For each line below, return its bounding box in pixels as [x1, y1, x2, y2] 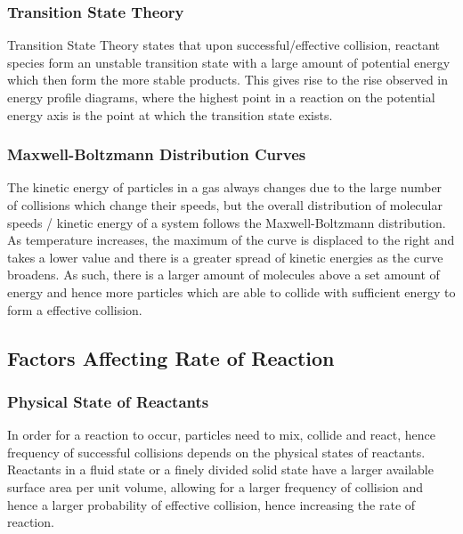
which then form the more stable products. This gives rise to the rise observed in [7, 70, 449, 89]
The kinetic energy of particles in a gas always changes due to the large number [7, 178, 443, 197]
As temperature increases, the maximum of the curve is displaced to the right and [7, 231, 455, 249]
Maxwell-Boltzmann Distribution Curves [7, 143, 306, 166]
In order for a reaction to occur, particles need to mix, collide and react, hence [7, 425, 435, 444]
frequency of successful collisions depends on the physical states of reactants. [7, 442, 426, 461]
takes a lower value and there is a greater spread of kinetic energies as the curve [7, 247, 443, 266]
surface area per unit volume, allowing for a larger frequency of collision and [7, 477, 424, 496]
